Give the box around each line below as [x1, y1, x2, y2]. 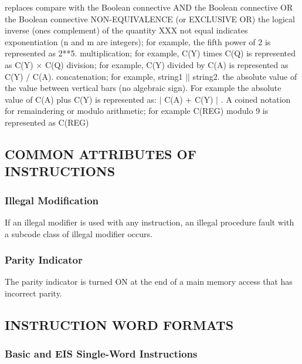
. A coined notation [220, 93, 291, 105]
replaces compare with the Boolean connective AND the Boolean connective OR [5, 1, 293, 13]
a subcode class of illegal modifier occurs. [5, 227, 152, 240]
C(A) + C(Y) [164, 93, 213, 105]
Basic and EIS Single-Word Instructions [5, 346, 198, 361]
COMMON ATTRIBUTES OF [5, 144, 196, 163]
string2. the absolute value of [192, 70, 297, 82]
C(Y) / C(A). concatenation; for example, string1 [5, 70, 183, 82]
